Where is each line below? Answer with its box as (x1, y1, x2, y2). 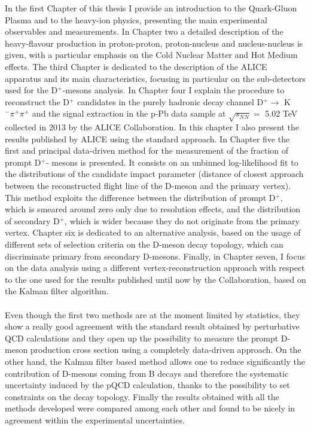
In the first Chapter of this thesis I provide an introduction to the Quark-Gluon (5, 2, 297, 14)
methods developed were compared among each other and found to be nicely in (5, 402, 295, 414)
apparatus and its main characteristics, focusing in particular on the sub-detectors (5, 72, 306, 84)
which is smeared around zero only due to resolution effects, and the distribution (5, 203, 301, 215)
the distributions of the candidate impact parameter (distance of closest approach (5, 167, 304, 180)
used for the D (5, 84, 58, 96)
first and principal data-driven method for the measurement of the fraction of (5, 144, 289, 157)
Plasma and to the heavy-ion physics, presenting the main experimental (5, 13, 267, 26)
